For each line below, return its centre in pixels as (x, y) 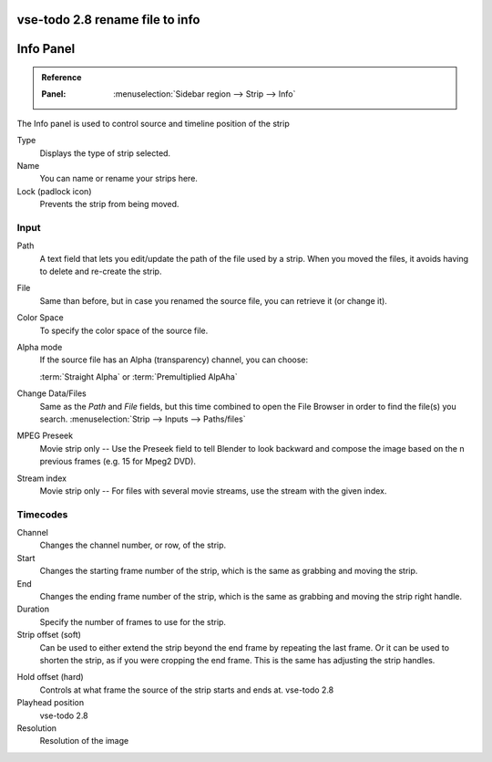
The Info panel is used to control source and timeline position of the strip (154, 123)
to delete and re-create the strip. (101, 271)
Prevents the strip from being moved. (109, 204)
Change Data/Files (51, 393)
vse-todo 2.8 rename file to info (108, 20)
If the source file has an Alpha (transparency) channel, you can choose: (174, 360)
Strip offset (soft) (49, 635)
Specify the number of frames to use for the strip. (133, 621)
